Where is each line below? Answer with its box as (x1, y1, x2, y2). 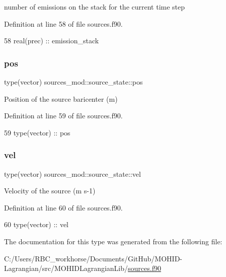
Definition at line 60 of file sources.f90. (4, 202, 123, 213)
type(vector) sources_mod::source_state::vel (4, 168, 141, 179)
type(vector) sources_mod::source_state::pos (4, 77, 143, 87)
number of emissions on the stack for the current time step (4, 2, 185, 12)
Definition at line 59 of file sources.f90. (4, 110, 123, 121)
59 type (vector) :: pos (4, 127, 70, 137)
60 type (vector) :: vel (4, 219, 68, 230)
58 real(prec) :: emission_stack (4, 35, 99, 46)
